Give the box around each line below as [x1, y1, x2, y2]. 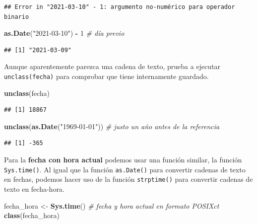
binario [4, 13, 29, 20]
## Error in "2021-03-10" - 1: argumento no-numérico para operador [4, 3, 235, 10]
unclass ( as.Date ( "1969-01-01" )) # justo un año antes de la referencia [4, 121, 220, 131]
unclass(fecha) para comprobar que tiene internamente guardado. [4, 71, 209, 81]
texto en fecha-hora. [4, 183, 64, 194]
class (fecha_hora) [4, 210, 60, 221]
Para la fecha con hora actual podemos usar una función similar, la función [4, 154, 242, 164]
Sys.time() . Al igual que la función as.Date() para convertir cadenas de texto [4, 164, 246, 174]
